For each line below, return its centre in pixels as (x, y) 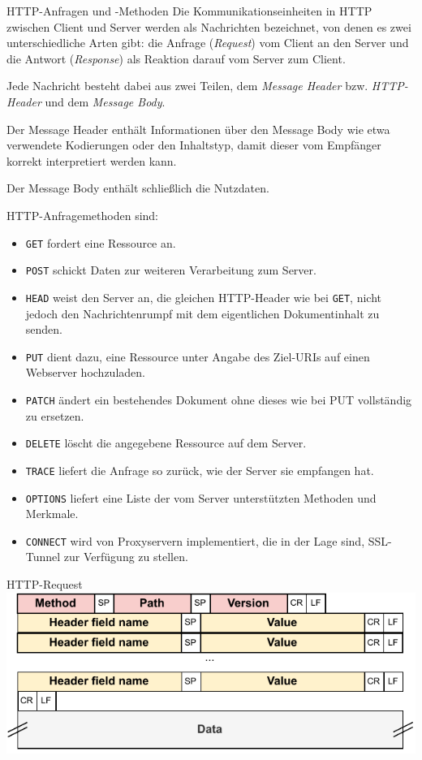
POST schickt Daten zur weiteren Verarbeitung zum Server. (171, 270)
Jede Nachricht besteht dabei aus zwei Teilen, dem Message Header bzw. (187, 86)
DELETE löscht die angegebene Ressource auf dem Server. (166, 443)
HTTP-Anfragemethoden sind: (82, 215)
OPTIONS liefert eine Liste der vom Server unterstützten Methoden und (201, 497)
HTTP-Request (45, 584)
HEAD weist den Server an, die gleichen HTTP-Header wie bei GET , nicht (204, 297)
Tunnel (43, 557)
